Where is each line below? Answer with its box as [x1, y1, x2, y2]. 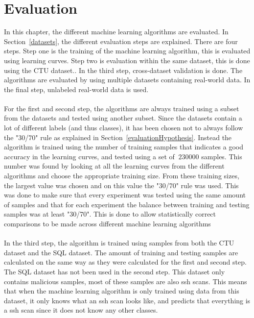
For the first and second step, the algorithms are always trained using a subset [4, 103, 239, 113]
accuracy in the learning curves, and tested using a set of [4, 151, 175, 161]
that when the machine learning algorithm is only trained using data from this [4, 286, 239, 296]
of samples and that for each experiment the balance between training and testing [4, 199, 250, 209]
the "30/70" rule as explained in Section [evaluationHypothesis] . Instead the [4, 132, 232, 142]
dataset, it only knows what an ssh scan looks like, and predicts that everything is [4, 295, 251, 305]
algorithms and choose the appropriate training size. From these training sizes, [4, 171, 239, 181]
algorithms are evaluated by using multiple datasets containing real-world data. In [4, 74, 251, 85]
